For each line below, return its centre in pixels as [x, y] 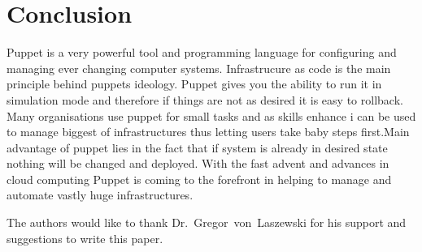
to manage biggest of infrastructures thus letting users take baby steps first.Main [208, 132]
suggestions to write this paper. [85, 238]
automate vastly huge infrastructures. [100, 195]
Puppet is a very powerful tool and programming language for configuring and [202, 52]
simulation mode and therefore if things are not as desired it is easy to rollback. [205, 99]
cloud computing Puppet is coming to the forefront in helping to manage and [199, 179]
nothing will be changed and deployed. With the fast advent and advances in [198, 163]
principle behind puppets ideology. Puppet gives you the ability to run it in [194, 84]
